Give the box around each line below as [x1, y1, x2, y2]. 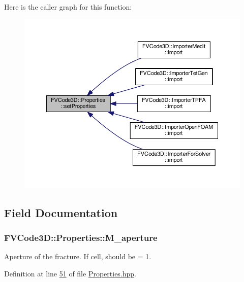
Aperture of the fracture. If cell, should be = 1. [4, 251, 151, 262]
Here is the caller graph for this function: [4, 2, 132, 12]
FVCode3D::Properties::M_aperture [4, 231, 158, 243]
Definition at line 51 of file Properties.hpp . [4, 268, 137, 278]
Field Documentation [4, 204, 118, 220]
